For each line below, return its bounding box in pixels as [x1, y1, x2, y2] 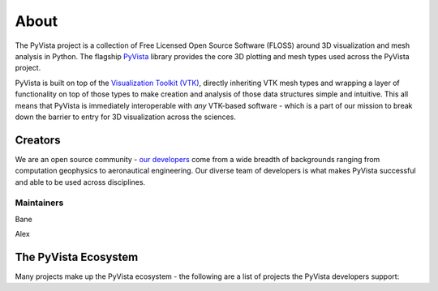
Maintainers [15, 197, 64, 208]
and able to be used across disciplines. [15, 177, 146, 186]
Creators [15, 133, 61, 147]
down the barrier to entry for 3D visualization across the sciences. [15, 112, 237, 122]
